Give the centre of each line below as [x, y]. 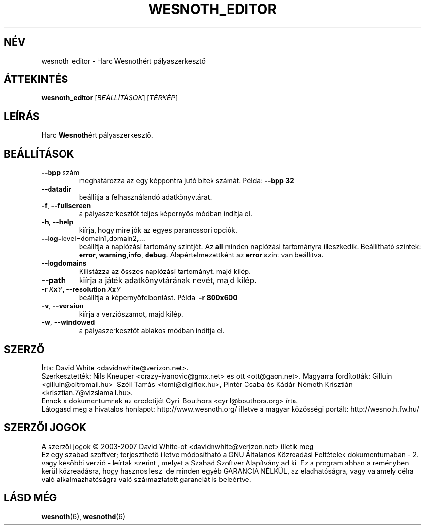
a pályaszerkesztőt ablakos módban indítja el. [152, 331]
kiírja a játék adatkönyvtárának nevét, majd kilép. [168, 281]
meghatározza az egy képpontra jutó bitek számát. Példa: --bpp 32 [186, 181]
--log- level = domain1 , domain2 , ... [93, 239]
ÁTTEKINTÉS [36, 80]
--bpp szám [60, 173]
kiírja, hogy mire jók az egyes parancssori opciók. [158, 230]
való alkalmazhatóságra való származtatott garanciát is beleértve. [146, 479]
